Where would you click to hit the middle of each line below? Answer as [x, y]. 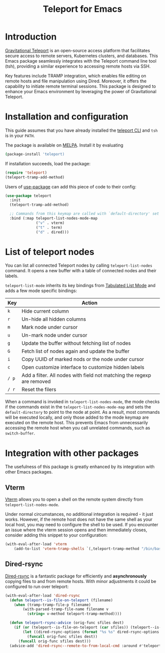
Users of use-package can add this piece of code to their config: [71, 186]
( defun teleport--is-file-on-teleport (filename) [61, 600]
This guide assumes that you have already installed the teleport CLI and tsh [82, 130]
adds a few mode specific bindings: [41, 291]
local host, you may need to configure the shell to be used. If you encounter [82, 525]
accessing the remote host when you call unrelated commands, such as [78, 428]
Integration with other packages [72, 453]
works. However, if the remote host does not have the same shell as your [79, 519]
